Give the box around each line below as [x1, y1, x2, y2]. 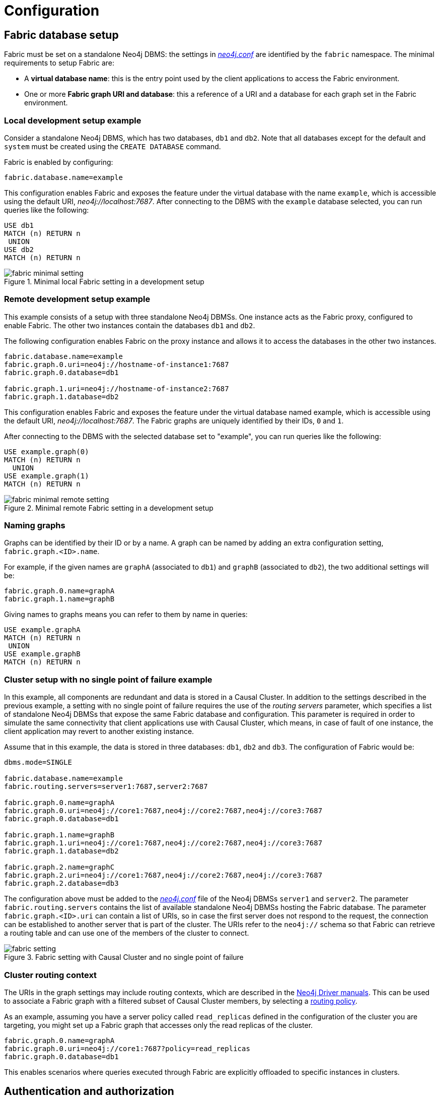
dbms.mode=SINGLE [4, 758, 72, 767]
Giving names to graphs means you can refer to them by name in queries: [4, 610, 248, 619]
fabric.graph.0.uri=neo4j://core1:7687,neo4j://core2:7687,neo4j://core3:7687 [4, 807, 323, 815]
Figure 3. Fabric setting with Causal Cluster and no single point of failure [4, 953, 244, 962]
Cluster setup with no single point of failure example [4, 674, 212, 685]
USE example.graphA [4, 626, 81, 634]
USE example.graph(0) [4, 447, 89, 456]
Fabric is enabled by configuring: [4, 157, 113, 166]
